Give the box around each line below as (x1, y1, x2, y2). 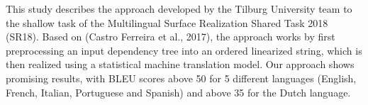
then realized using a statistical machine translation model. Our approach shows (6, 57, 355, 72)
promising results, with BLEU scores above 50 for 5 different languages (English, (6, 70, 357, 85)
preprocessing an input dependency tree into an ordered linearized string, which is (6, 43, 362, 57)
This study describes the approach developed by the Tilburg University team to (6, 1, 352, 16)
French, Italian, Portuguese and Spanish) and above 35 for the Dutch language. (6, 84, 351, 99)
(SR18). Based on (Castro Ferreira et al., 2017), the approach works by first (6, 29, 335, 44)
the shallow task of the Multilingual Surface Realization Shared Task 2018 (6, 15, 328, 30)
